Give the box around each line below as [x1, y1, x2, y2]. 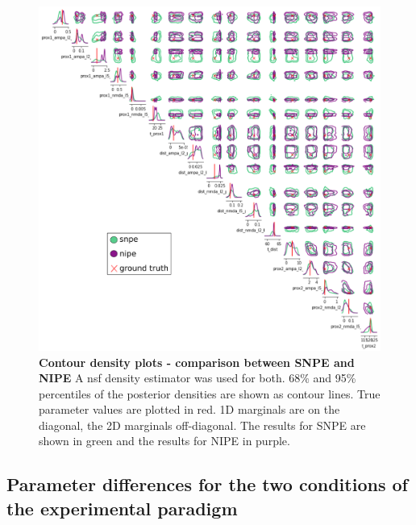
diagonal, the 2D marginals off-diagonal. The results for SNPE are [39, 416, 366, 433]
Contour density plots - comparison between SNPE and [39, 353, 355, 370]
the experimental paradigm [6, 495, 238, 520]
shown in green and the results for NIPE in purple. [39, 432, 290, 449]
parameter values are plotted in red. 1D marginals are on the [39, 401, 340, 418]
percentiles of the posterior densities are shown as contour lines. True [39, 385, 381, 402]
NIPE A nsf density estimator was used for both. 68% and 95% [39, 369, 356, 386]
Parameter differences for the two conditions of [6, 472, 408, 497]
